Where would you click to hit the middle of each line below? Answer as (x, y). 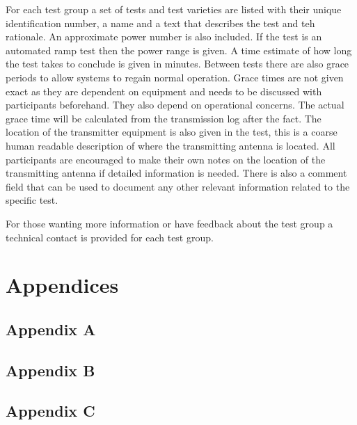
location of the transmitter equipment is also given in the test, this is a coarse (172, 132)
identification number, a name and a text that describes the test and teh (160, 23)
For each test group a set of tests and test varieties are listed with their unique (174, 9)
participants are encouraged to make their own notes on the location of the (166, 159)
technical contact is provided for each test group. (110, 237)
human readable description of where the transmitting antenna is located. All (170, 145)
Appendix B (50, 370)
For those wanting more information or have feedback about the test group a (169, 223)
